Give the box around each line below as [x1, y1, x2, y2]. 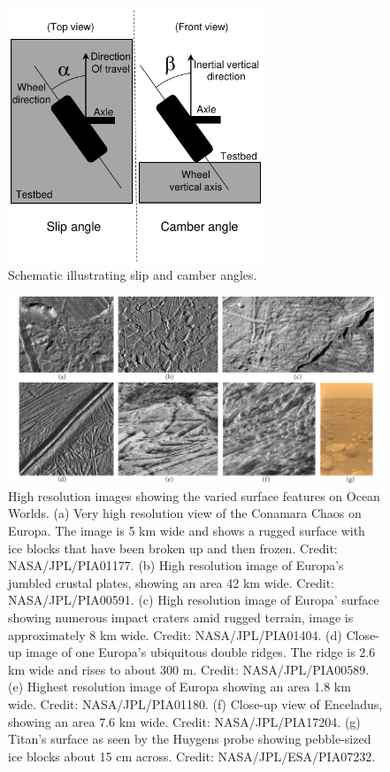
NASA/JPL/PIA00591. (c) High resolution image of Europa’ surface [8, 591, 379, 609]
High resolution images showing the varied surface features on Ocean [8, 486, 380, 505]
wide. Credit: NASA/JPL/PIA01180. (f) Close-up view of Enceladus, [8, 694, 383, 713]
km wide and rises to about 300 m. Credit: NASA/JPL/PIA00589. [8, 660, 370, 678]
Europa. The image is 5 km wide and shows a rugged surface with [8, 521, 365, 539]
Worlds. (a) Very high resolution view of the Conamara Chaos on [8, 504, 362, 522]
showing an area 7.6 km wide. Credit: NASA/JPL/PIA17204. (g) [8, 712, 361, 730]
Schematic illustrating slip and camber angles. [8, 265, 257, 283]
